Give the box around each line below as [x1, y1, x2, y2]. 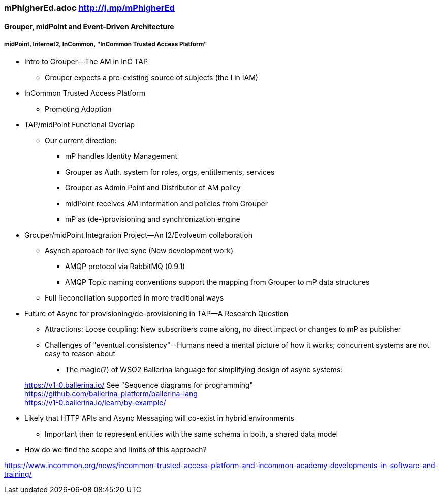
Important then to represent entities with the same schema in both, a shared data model [45, 429, 338, 439]
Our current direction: [45, 136, 117, 145]
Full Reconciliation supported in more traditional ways [45, 293, 224, 303]
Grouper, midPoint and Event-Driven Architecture [4, 22, 174, 31]
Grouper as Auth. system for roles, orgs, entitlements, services [65, 168, 275, 177]
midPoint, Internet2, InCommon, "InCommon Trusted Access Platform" [4, 41, 207, 48]
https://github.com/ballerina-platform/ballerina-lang [24, 389, 198, 399]
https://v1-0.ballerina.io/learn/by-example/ [24, 398, 166, 407]
